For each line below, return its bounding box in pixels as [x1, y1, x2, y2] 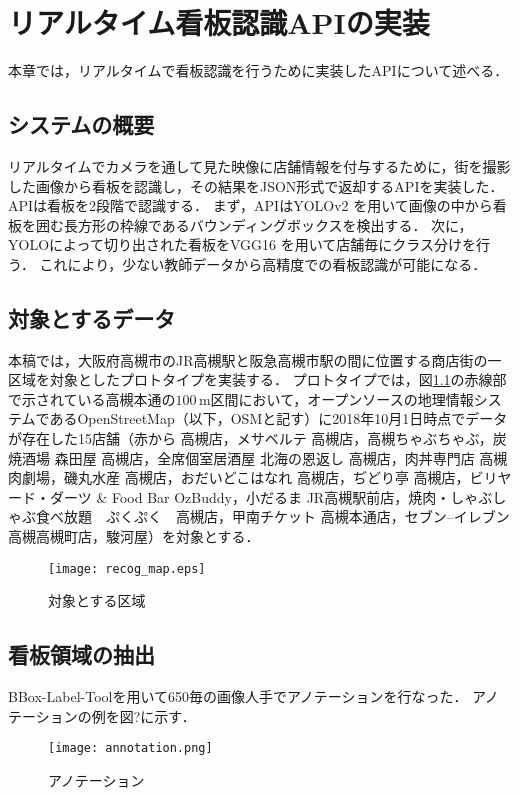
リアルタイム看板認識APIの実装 [8, 2, 430, 43]
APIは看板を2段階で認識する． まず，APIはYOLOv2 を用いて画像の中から [8, 195, 493, 216]
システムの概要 [8, 109, 155, 140]
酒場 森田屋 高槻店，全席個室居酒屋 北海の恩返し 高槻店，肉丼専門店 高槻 [21, 447, 508, 468]
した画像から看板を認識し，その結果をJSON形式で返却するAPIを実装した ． [8, 175, 504, 196]
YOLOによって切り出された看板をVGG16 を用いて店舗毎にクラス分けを [8, 234, 476, 255]
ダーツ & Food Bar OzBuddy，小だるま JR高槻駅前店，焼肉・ [49, 486, 451, 507]
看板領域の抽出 [8, 639, 155, 670]
